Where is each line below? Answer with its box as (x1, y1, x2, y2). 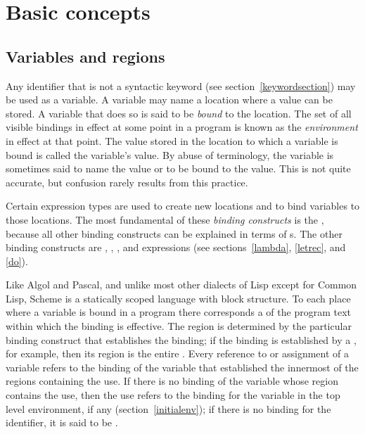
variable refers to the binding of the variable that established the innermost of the (6, 359, 359, 374)
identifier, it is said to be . (6, 415, 118, 430)
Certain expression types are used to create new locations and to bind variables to (6, 198, 360, 213)
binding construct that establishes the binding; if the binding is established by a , (6, 332, 357, 347)
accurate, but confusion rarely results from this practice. (6, 174, 248, 189)
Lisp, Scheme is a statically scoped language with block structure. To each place (6, 291, 351, 305)
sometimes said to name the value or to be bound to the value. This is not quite (6, 161, 351, 176)
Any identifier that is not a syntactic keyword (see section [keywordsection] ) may (6, 78, 356, 93)
